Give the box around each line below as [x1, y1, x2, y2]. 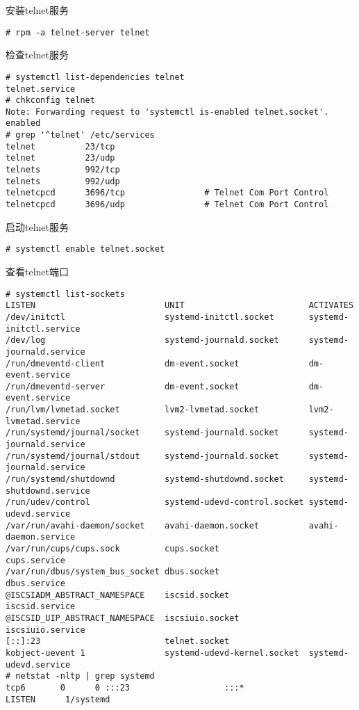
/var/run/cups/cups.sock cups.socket [6, 544, 219, 554]
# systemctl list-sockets [6, 289, 125, 299]
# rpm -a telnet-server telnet [6, 27, 150, 38]
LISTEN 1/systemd [6, 694, 110, 704]
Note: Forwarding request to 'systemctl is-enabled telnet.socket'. [6, 106, 329, 117]
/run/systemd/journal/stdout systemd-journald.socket [6, 451, 279, 461]
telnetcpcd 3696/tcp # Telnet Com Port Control [6, 188, 329, 198]
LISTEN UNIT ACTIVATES [6, 300, 354, 311]
